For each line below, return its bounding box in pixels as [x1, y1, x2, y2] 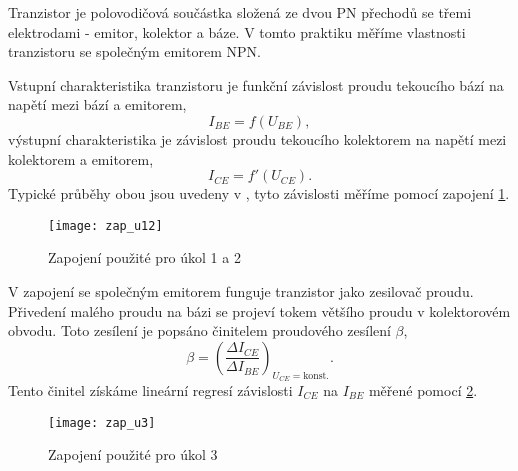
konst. [303, 370, 330, 381]
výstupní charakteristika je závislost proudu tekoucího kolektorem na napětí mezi [8, 128, 507, 149]
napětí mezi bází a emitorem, [8, 94, 187, 115]
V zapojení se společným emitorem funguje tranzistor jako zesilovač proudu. [8, 281, 474, 301]
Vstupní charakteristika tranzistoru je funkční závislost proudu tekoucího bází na [8, 74, 504, 95]
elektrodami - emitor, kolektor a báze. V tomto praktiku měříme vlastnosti [8, 21, 466, 42]
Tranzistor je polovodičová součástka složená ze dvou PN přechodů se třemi [8, 2, 472, 22]
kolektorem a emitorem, [8, 148, 154, 169]
